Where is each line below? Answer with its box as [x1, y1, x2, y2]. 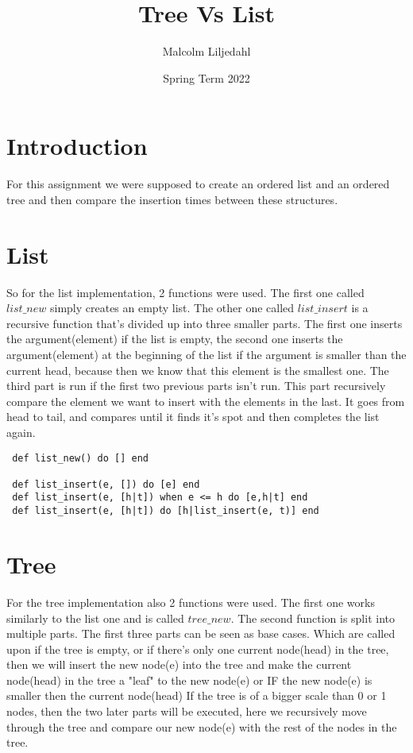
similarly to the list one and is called [6, 609, 184, 626]
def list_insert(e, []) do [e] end [12, 478, 200, 490]
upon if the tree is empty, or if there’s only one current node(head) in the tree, [6, 640, 389, 657]
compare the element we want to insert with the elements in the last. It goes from [6, 392, 405, 409]
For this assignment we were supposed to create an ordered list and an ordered [6, 176, 390, 192]
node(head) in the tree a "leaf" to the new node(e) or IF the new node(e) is [6, 671, 372, 688]
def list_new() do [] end [12, 452, 149, 464]
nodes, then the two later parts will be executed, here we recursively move [6, 703, 367, 720]
